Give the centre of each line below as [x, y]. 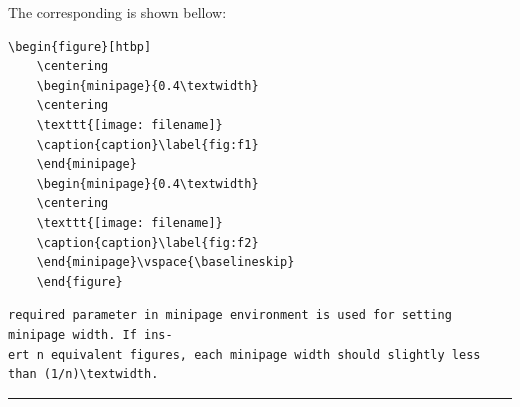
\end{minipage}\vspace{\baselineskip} [165, 262]
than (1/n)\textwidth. [83, 374]
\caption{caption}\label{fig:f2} [147, 242]
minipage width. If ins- [90, 334]
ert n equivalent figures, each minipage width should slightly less [244, 354]
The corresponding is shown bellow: [117, 12]
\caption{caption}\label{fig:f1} [147, 144]
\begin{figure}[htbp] [80, 46]
